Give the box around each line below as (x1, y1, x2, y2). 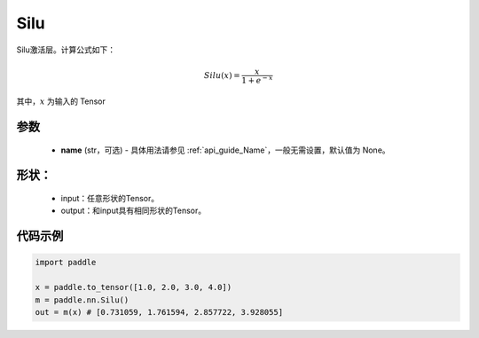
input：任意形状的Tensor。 (60, 193, 160, 203)
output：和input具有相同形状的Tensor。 (60, 205, 207, 216)
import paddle (35, 257, 97, 268)
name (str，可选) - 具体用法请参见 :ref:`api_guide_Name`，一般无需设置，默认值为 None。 (60, 145, 390, 155)
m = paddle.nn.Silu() (35, 295, 130, 305)
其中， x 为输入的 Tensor (16, 96, 106, 106)
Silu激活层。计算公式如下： (16, 44, 116, 55)
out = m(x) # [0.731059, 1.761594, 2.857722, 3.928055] (35, 307, 284, 317)
